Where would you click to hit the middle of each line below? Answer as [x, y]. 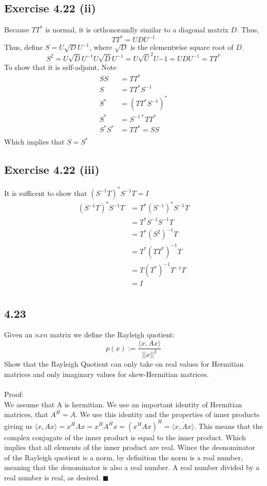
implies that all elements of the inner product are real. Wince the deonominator [130, 447]
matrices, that [26, 414]
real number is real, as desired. [52, 477]
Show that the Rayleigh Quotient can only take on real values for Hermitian [124, 364]
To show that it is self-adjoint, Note [60, 67]
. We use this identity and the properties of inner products [167, 414]
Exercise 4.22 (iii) [52, 169]
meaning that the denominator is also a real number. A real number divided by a [132, 467]
